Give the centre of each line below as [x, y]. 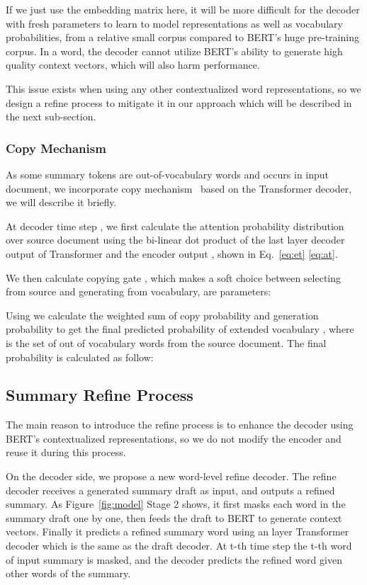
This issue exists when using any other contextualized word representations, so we [183, 88]
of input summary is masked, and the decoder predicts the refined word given [174, 559]
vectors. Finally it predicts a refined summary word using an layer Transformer [177, 532]
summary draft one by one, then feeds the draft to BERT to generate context [174, 517]
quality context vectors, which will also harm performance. [133, 65]
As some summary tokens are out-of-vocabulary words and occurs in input [168, 174]
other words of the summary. [68, 573]
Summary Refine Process [100, 395]
